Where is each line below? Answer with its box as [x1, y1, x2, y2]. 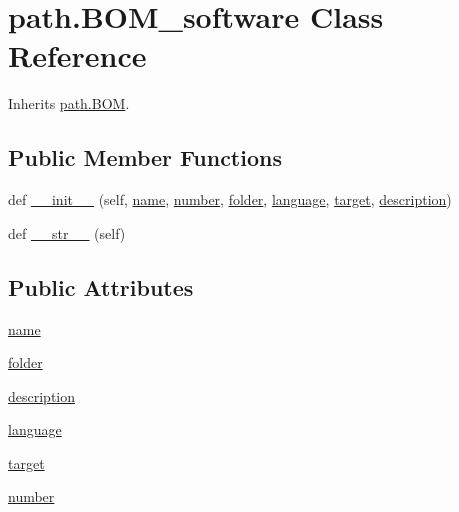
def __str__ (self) [8, 222, 126, 243]
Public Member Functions [8, 142, 282, 173]
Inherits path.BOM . [8, 93, 130, 114]
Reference [8, 35, 147, 76]
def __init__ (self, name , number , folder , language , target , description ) [8, 189, 452, 210]
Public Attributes [8, 271, 194, 302]
